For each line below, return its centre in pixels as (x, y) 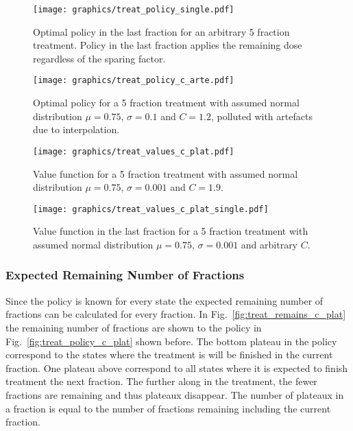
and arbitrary (269, 244)
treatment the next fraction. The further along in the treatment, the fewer (161, 381)
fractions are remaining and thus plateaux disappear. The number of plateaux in (175, 394)
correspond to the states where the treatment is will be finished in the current (169, 354)
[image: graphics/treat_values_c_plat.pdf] (134, 151)
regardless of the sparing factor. (99, 58)
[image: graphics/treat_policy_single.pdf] (134, 10)
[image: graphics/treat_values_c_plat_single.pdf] (151, 209)
